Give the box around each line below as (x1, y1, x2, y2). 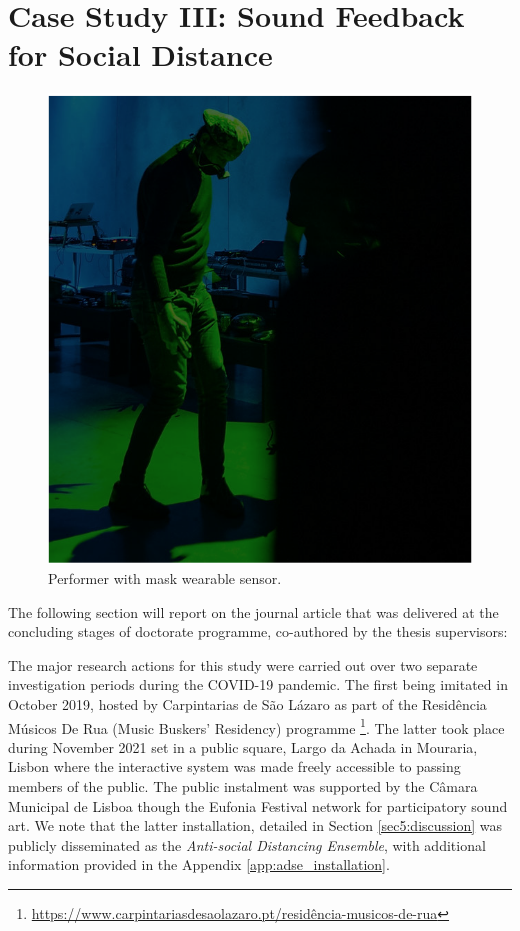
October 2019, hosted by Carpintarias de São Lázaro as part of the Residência (8, 693, 487, 714)
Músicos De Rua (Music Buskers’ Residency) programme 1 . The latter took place (8, 714, 505, 738)
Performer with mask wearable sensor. (48, 568, 282, 589)
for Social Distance (8, 34, 273, 75)
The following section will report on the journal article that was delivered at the (8, 601, 499, 622)
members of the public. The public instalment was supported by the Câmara (8, 776, 478, 797)
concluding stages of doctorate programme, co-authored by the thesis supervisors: (8, 621, 508, 642)
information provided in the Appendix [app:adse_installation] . (8, 854, 390, 875)
